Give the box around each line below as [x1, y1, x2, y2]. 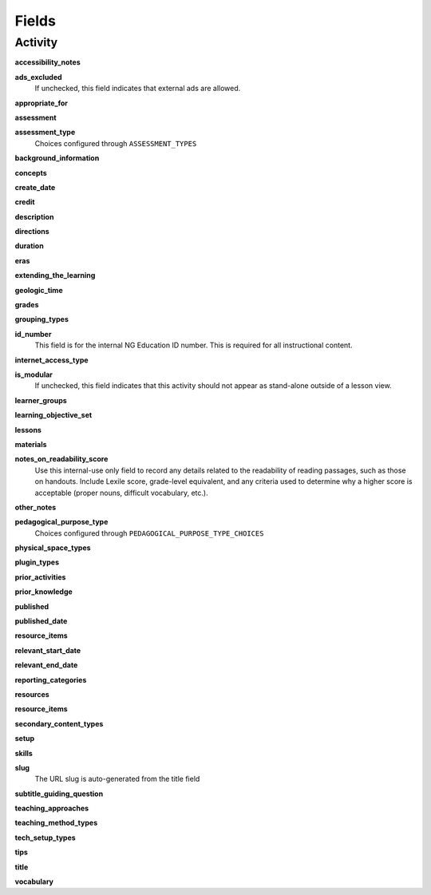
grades [14, 300, 39, 310]
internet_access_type [14, 355, 89, 365]
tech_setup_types [14, 833, 76, 842]
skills [14, 748, 34, 758]
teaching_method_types [14, 818, 98, 828]
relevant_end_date [14, 660, 78, 670]
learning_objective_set [14, 410, 93, 420]
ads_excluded [14, 72, 63, 81]
